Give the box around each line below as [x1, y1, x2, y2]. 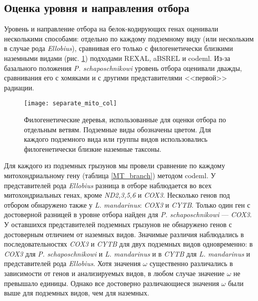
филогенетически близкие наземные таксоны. [24, 143, 162, 154]
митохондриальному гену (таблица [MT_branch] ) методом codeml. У [4, 170, 216, 180]
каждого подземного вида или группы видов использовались [24, 134, 208, 144]
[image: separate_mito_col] [24, 100, 117, 107]
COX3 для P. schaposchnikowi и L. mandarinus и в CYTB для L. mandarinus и [4, 248, 251, 259]
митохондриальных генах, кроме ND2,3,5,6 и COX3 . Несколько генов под [4, 190, 230, 200]
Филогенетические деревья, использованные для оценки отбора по [24, 114, 226, 125]
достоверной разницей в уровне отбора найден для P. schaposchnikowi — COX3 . [4, 209, 252, 220]
